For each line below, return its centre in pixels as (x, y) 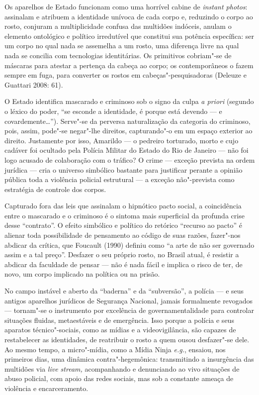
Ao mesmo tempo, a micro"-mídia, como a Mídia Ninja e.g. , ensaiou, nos (115, 349)
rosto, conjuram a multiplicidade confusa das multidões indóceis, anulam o (118, 26)
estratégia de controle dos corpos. (55, 189)
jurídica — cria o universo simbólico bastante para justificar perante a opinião (124, 169)
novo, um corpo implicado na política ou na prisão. (82, 274)
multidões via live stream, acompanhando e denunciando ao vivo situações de (122, 368)
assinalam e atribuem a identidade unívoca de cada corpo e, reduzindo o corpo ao (129, 16)
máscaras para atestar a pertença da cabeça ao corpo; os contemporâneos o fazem (129, 65)
